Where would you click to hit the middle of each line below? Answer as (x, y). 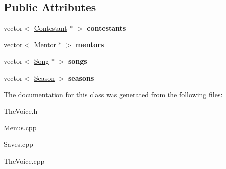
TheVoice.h (21, 111)
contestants (107, 28)
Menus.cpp (20, 127)
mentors (90, 44)
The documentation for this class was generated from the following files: (113, 94)
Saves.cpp (19, 144)
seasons (81, 77)
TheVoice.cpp (24, 160)
